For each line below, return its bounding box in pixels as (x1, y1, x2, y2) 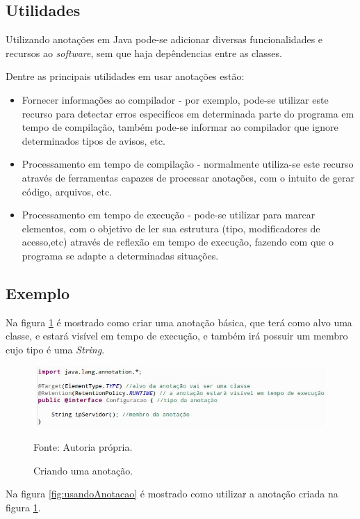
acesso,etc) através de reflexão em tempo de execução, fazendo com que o (22, 234, 334, 249)
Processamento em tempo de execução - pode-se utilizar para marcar (22, 207, 316, 222)
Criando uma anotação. (33, 463, 133, 477)
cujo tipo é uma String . (6, 342, 105, 356)
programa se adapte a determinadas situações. (22, 248, 219, 262)
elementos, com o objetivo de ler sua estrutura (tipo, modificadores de (22, 221, 320, 235)
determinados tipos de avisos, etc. (22, 133, 165, 147)
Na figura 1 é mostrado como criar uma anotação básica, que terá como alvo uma (6, 314, 352, 329)
